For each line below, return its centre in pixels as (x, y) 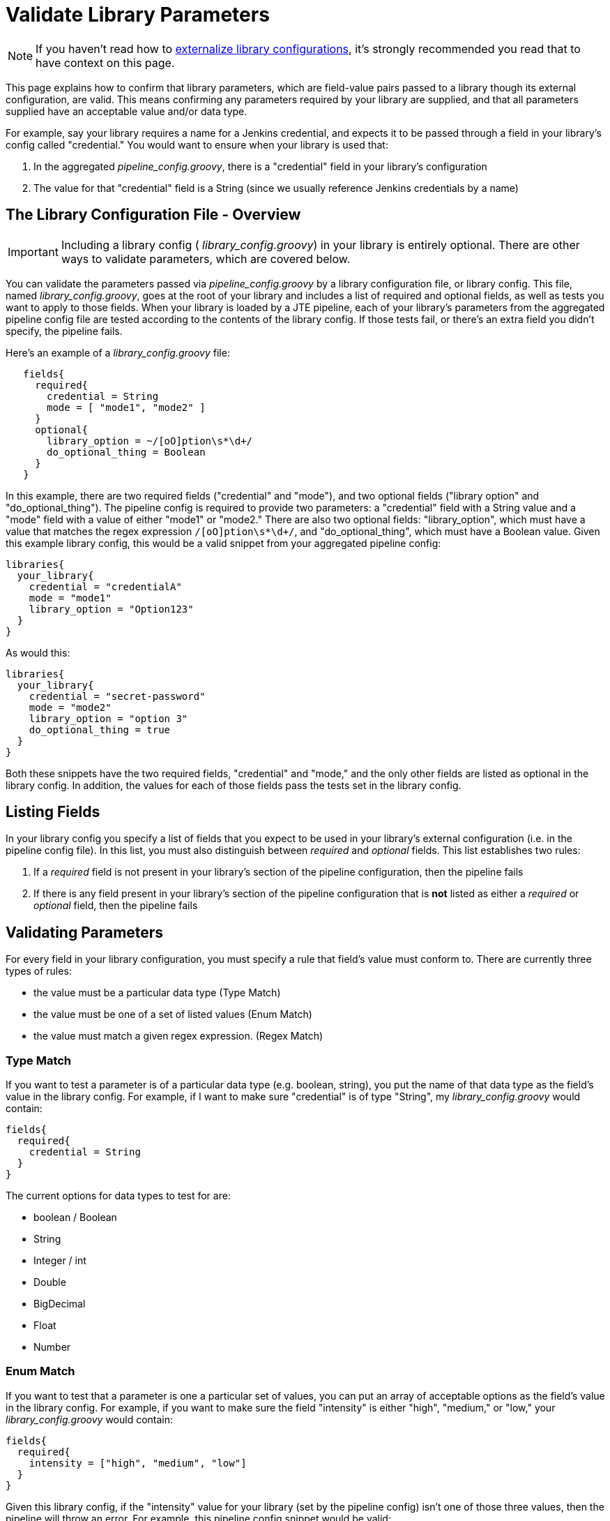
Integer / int (60, 1261)
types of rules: (39, 971)
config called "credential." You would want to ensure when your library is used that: (197, 144)
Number (52, 1347)
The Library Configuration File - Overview (153, 215)
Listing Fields (53, 812)
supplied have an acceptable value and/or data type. (127, 111)
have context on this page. (105, 62)
